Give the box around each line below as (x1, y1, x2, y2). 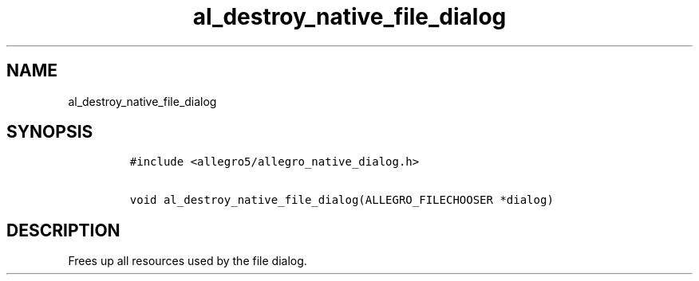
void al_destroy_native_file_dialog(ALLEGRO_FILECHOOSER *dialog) (129, 193, 554, 207)
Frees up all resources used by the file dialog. (68, 254, 307, 268)
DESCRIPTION (6, 220, 120, 240)
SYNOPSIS (6, 122, 93, 142)
